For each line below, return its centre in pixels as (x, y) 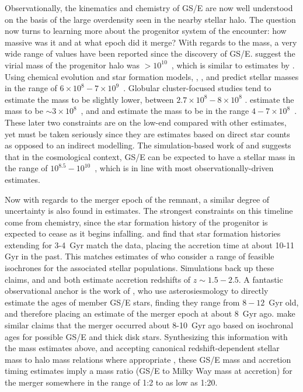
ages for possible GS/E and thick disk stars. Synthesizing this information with (146, 336)
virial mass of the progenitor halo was (72, 65)
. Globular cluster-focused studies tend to (197, 88)
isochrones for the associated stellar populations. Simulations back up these (140, 268)
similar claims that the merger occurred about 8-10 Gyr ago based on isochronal (149, 325)
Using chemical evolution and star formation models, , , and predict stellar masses (152, 76)
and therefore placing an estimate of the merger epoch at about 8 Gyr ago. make (150, 313)
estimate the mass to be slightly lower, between (89, 99)
